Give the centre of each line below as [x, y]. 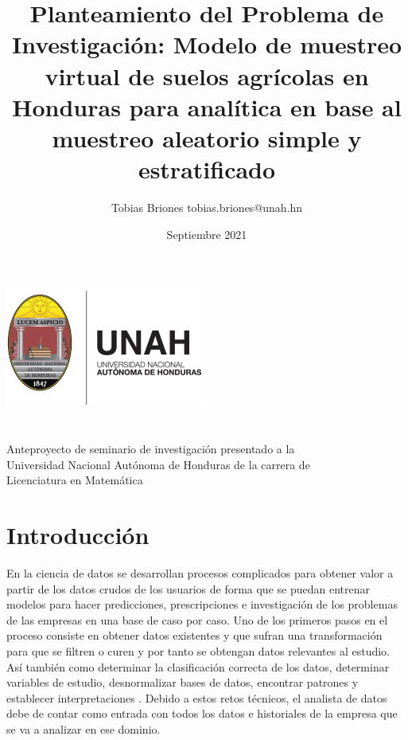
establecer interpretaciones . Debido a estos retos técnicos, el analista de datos [197, 697]
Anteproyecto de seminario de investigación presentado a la [151, 449]
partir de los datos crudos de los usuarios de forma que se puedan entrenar [188, 588]
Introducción [78, 534]
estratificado [207, 169]
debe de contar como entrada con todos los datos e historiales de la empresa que [202, 713]
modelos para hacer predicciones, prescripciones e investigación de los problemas [202, 604]
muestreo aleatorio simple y [207, 137]
